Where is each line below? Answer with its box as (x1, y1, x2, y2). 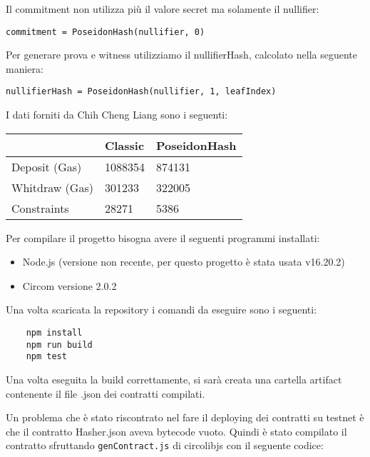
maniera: (6, 61, 43, 76)
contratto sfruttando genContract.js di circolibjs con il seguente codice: (6, 438, 324, 453)
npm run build (26, 339, 93, 350)
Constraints (11, 199, 69, 216)
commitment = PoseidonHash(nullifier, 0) (6, 26, 205, 37)
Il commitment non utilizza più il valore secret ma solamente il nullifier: (6, 1, 319, 16)
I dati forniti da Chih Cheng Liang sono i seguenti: (6, 107, 228, 122)
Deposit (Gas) (11, 158, 82, 175)
